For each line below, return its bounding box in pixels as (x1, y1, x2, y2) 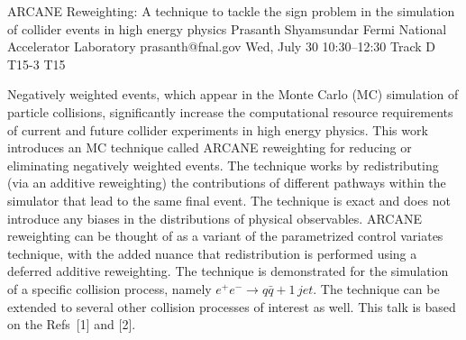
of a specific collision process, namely (7, 279, 212, 298)
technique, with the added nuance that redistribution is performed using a (7, 244, 417, 262)
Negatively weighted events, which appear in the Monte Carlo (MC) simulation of (7, 85, 459, 104)
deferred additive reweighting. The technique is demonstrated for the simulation (7, 262, 449, 280)
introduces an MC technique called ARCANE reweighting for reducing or (7, 138, 412, 157)
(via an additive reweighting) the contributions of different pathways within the (7, 173, 446, 192)
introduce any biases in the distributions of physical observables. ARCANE (7, 208, 422, 227)
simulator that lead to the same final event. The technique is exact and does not (7, 190, 451, 209)
